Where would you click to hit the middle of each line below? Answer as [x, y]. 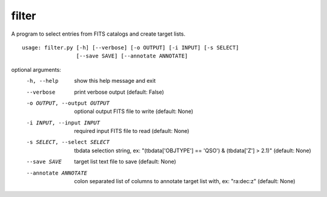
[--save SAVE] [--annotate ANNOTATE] [132, 56]
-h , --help [42, 81]
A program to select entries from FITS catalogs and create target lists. [98, 34]
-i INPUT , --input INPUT [63, 123]
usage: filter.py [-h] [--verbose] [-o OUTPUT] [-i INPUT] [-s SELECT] [130, 47]
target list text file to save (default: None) [125, 162]
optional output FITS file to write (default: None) [134, 111]
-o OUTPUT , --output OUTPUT [68, 103]
